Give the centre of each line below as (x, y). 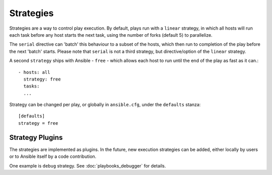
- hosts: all (34, 72)
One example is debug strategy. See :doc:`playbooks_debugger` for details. (88, 165)
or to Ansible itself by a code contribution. (53, 156)
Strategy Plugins (36, 138)
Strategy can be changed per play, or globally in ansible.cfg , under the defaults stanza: (105, 105)
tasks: (31, 86)
